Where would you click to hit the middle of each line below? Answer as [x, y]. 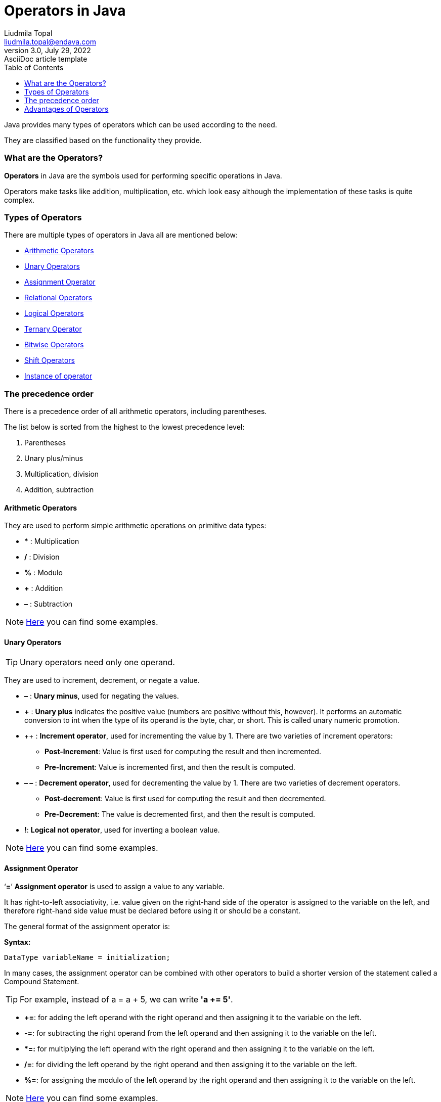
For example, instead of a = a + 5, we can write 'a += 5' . [126, 999]
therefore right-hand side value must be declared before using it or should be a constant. [152, 910]
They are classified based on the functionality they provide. [103, 140]
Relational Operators [58, 298]
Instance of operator [58, 376]
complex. [19, 200]
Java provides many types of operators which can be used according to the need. [141, 124]
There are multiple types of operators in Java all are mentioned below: [121, 235]
